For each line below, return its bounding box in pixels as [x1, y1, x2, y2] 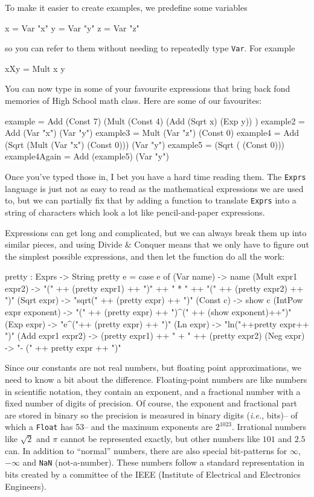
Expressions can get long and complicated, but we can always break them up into [5, 226, 307, 239]
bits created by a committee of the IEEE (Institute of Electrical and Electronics [5, 467, 301, 480]
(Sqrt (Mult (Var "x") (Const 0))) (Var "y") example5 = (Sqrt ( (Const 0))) [5, 138, 285, 150]
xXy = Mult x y [5, 62, 65, 74]
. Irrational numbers [232, 420, 307, 433]
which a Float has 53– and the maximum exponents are [5, 420, 213, 433]
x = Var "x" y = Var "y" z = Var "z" [5, 21, 139, 34]
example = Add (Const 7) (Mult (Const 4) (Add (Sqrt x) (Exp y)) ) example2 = [5, 114, 306, 127]
